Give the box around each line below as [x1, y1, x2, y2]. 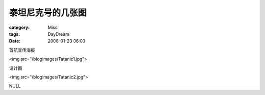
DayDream [48, 31, 70, 37]
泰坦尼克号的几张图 [9, 7, 87, 18]
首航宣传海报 [9, 47, 35, 53]
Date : [9, 38, 21, 44]
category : [9, 24, 30, 30]
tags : [9, 31, 20, 37]
